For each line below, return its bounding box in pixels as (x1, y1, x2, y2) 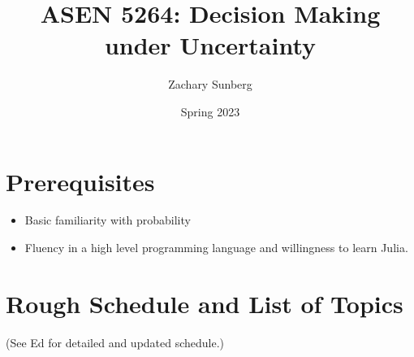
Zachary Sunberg (168, 76, 252, 93)
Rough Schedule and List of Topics (6, 286, 403, 320)
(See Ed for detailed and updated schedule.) (6, 333, 225, 350)
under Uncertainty (104, 28, 317, 62)
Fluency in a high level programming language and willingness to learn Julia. (24, 239, 408, 256)
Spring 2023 (180, 102, 240, 120)
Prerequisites (6, 164, 155, 198)
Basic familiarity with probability (24, 211, 191, 229)
